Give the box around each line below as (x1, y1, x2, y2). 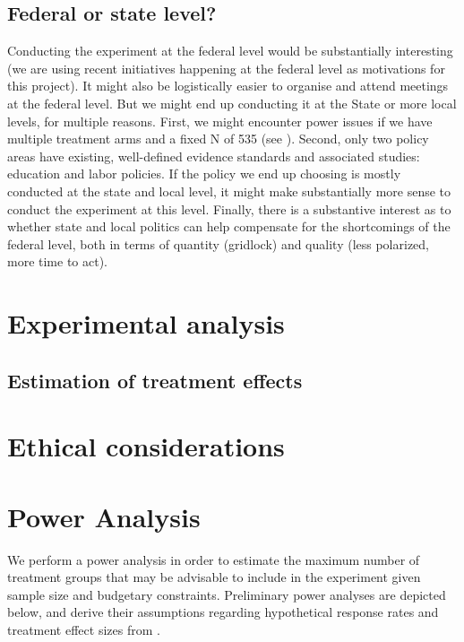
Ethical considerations (7, 428, 285, 464)
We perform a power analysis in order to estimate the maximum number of (7, 550, 420, 568)
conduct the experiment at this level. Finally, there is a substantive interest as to (7, 199, 451, 218)
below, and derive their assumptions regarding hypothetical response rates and (7, 603, 439, 621)
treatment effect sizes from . (7, 620, 160, 638)
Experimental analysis (7, 305, 285, 342)
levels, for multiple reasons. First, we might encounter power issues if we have (7, 111, 433, 130)
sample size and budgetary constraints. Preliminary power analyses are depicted (7, 585, 446, 603)
